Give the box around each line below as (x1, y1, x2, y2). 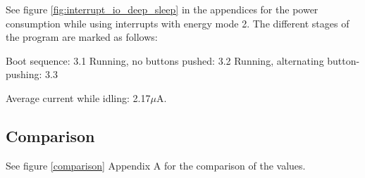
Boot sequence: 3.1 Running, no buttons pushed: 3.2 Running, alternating (6, 53, 324, 68)
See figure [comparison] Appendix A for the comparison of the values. (6, 158, 306, 172)
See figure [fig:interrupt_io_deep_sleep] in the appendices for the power (6, 2, 318, 16)
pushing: (6, 67, 42, 82)
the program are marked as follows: (6, 30, 158, 44)
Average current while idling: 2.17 (6, 90, 151, 105)
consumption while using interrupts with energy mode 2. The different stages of (6, 15, 349, 30)
